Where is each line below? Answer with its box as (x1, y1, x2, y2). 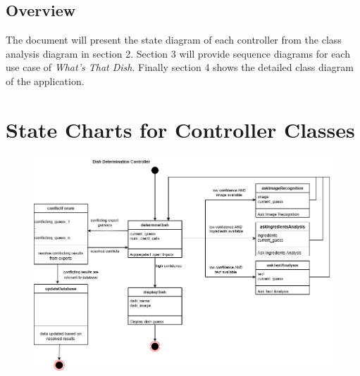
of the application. (6, 73, 85, 88)
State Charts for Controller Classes (6, 115, 355, 143)
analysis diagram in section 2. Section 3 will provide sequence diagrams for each (6, 46, 350, 60)
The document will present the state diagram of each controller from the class (6, 32, 342, 47)
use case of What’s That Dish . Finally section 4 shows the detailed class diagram (6, 60, 354, 74)
